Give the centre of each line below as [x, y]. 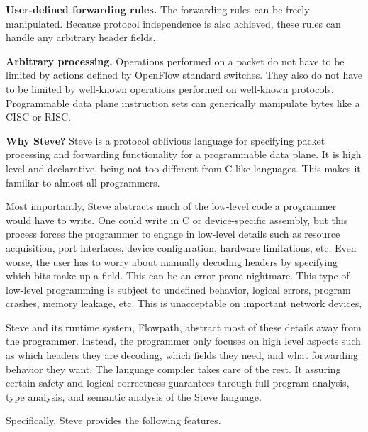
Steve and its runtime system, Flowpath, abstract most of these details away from [184, 327]
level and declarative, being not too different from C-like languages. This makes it [183, 168]
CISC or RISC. [39, 117]
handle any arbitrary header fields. [81, 37]
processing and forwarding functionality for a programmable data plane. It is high [184, 154]
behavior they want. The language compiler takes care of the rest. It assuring [173, 369]
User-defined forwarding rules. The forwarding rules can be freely [158, 9]
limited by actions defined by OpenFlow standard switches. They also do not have [184, 75]
